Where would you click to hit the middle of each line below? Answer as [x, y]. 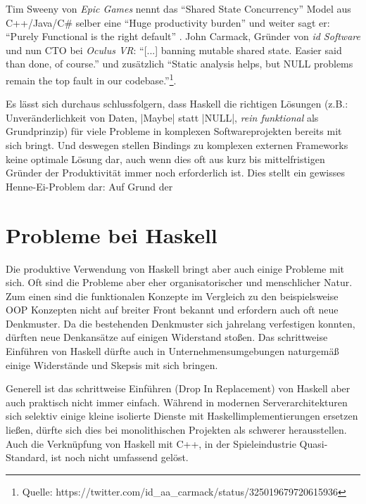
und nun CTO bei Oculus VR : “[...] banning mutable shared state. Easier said [174, 50]
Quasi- [314, 443]
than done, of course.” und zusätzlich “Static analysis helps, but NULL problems [179, 64]
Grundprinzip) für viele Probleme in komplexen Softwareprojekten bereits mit [174, 131]
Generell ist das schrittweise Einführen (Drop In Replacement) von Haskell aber [178, 388]
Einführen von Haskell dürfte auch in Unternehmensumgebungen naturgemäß [172, 351]
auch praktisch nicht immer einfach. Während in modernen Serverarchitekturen [177, 402]
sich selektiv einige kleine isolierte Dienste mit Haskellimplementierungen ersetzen [182, 416]
